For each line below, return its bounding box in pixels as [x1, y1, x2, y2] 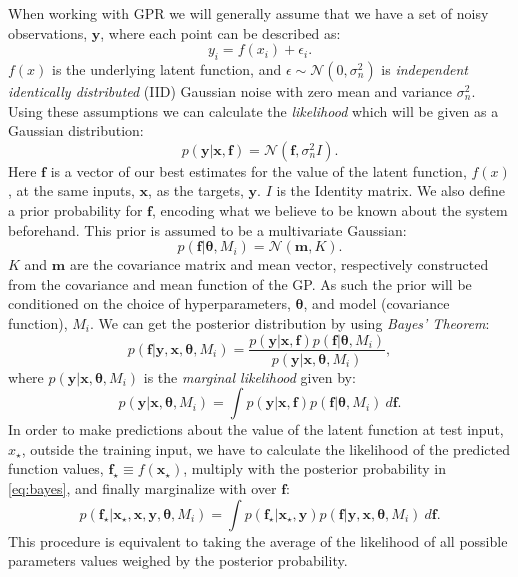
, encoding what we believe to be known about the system [151, 199, 508, 220]
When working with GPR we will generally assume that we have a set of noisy [8, 3, 489, 23]
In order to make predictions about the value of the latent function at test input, [8, 419, 504, 440]
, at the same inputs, [8, 180, 135, 201]
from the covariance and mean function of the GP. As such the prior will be [8, 273, 472, 294]
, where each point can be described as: [100, 22, 341, 43]
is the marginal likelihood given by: [143, 366, 356, 387]
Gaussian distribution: [8, 120, 144, 141]
